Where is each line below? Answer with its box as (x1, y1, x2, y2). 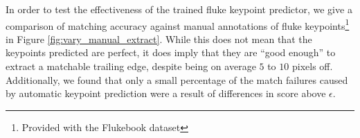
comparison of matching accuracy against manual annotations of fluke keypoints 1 (6, 16, 350, 33)
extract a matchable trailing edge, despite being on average (6, 59, 256, 74)
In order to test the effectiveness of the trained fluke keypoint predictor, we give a (6, 2, 352, 16)
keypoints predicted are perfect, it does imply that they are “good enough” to (6, 45, 336, 60)
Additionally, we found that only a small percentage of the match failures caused (6, 72, 348, 87)
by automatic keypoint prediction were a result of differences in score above (6, 86, 326, 101)
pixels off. (291, 59, 333, 74)
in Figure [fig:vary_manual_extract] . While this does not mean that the (6, 31, 312, 46)
